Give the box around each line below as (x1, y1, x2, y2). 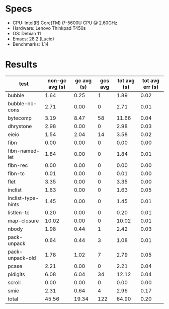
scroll (8, 279, 21, 286)
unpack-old (8, 254, 36, 261)
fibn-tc (8, 170, 25, 177)
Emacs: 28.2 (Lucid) (12, 36, 54, 42)
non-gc (47, 77, 67, 84)
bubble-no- (8, 100, 37, 107)
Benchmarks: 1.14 (12, 41, 49, 47)
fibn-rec (8, 162, 28, 169)
